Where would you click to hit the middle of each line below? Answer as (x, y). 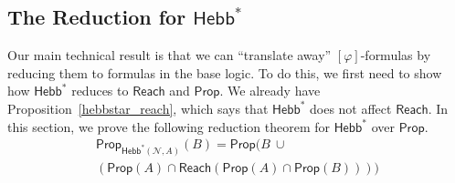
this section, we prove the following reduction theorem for (169, 126)
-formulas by (396, 55)
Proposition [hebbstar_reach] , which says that (138, 108)
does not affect (350, 108)
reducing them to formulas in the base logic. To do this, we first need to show (225, 72)
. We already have (270, 91)
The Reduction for (97, 17)
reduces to (100, 91)
